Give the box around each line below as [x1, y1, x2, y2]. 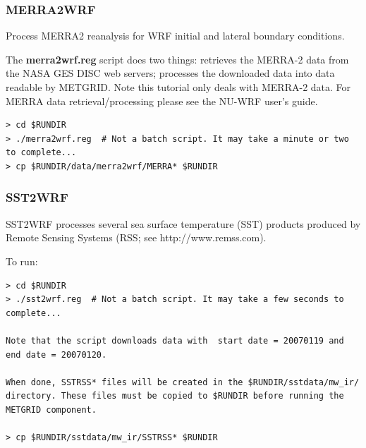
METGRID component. [6, 404, 97, 415]
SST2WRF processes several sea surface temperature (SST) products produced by [6, 216, 361, 231]
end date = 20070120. [6, 349, 107, 360]
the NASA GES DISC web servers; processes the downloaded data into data [6, 66, 335, 80]
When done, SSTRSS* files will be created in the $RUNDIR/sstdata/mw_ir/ [6, 377, 360, 387]
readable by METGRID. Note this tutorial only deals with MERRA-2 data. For [6, 80, 351, 94]
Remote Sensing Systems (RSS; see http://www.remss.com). [6, 230, 267, 245]
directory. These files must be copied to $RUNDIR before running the [6, 391, 344, 401]
